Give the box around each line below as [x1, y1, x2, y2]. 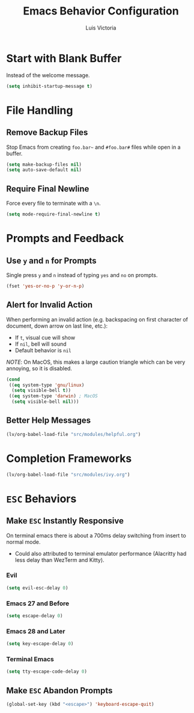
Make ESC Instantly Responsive [6, 516, 124, 526]
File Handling [6, 104, 73, 117]
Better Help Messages [6, 416, 91, 426]
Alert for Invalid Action [6, 300, 93, 310]
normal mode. [6, 538, 41, 546]
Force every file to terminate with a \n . [6, 200, 101, 207]
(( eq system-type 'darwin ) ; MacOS [8, 393, 98, 399]
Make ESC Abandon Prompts [6, 685, 113, 696]
